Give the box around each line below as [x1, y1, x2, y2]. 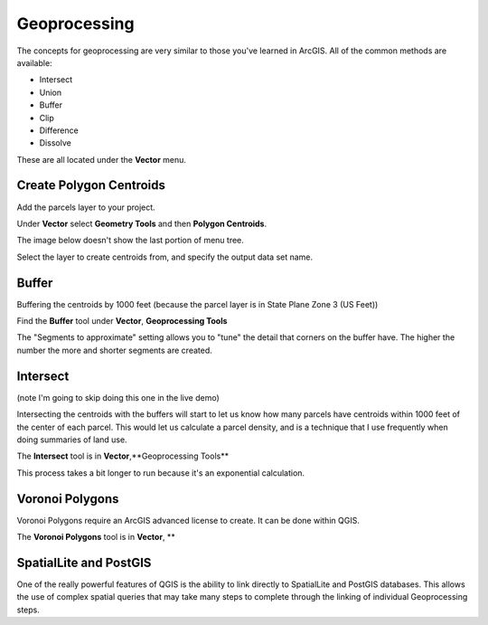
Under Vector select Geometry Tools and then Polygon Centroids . [16, 218, 267, 229]
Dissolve [39, 137, 71, 148]
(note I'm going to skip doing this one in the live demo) [16, 392, 221, 402]
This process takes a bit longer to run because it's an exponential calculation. [16, 467, 305, 478]
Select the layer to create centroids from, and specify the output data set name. [16, 251, 314, 262]
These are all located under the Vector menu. [16, 154, 187, 165]
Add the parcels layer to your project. [16, 202, 155, 213]
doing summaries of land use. [16, 434, 127, 445]
